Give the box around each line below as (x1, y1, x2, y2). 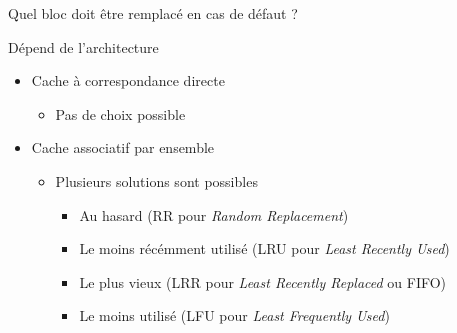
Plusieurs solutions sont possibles (55, 170, 258, 191)
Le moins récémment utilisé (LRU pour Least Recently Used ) (79, 238, 450, 259)
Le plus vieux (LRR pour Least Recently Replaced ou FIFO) (79, 271, 447, 292)
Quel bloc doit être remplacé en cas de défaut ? (8, 3, 298, 23)
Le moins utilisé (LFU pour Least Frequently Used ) (79, 305, 390, 326)
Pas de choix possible (55, 103, 186, 124)
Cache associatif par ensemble (31, 137, 215, 158)
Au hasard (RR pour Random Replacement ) (79, 204, 349, 225)
